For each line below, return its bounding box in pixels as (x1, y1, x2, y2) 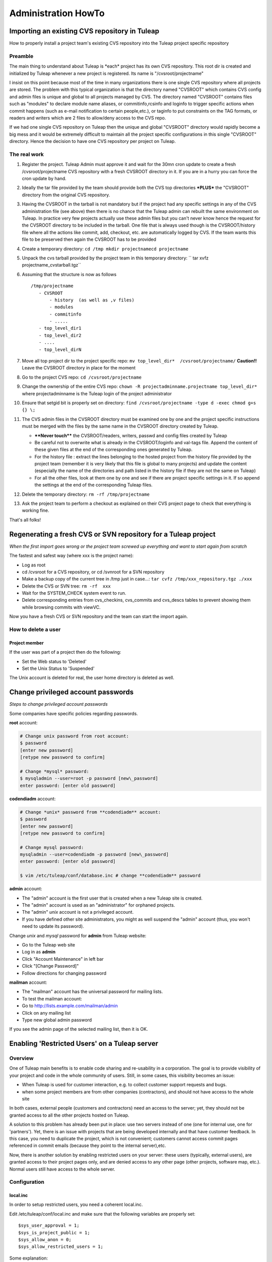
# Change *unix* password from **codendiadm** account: (20, 809, 161, 815)
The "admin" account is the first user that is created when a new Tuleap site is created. (22, 895, 203, 901)
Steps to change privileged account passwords (9, 701, 108, 707)
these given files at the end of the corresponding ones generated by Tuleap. (34, 447, 193, 453)
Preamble (9, 52, 34, 60)
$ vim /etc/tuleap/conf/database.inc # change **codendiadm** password (20, 873, 201, 878)
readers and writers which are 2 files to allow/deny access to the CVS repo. (9, 115, 166, 121)
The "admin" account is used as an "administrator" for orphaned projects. (22, 902, 175, 908)
